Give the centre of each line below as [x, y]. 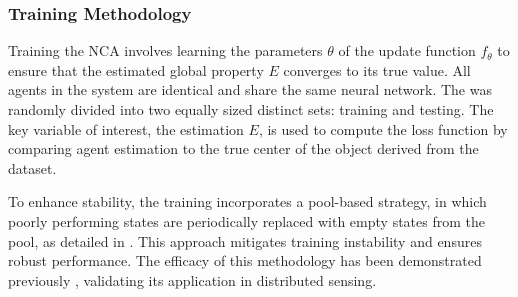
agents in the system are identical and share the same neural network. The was [250, 89]
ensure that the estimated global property [136, 69]
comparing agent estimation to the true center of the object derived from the [243, 148]
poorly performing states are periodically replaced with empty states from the [246, 220]
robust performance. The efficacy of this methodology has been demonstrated [245, 260]
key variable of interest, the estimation [126, 128]
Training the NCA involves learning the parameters [165, 50]
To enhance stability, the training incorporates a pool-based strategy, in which [247, 201]
